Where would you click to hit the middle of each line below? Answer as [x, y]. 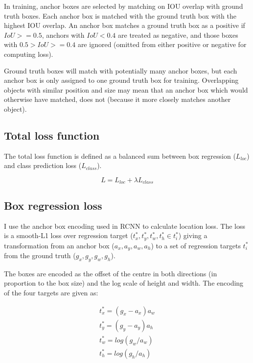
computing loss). [29, 54]
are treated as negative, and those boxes [178, 35]
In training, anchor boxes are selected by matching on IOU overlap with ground [124, 6]
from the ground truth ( [40, 255]
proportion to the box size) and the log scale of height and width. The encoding [124, 283]
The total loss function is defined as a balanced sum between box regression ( [120, 156]
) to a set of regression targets [196, 245]
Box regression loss [53, 205]
